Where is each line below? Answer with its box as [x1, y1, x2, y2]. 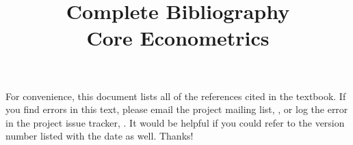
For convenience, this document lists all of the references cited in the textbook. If [5, 88, 346, 103]
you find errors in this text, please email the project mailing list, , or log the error [5, 102, 348, 116]
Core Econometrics [86, 24, 270, 52]
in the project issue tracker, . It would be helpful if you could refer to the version [5, 115, 345, 129]
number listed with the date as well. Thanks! [5, 129, 194, 143]
